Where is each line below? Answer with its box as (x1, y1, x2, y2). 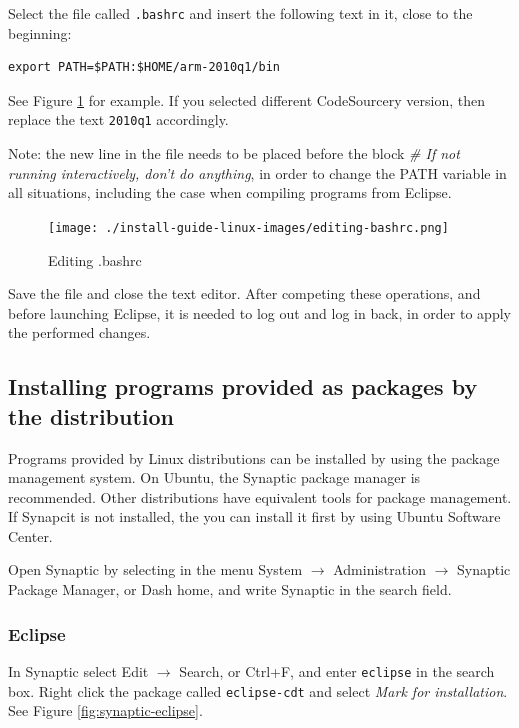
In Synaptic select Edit (8, 660, 149, 681)
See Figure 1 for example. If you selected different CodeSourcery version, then (8, 89, 485, 110)
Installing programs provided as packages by (8, 371, 478, 402)
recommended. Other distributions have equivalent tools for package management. (8, 486, 512, 507)
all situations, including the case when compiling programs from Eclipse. (8, 182, 452, 203)
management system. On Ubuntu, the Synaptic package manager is (8, 467, 421, 488)
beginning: (8, 22, 72, 43)
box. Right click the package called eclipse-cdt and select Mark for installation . (8, 680, 508, 701)
